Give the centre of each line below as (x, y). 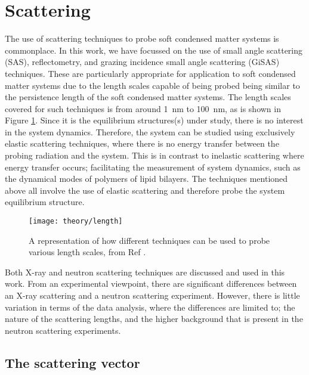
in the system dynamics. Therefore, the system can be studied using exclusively (150, 131)
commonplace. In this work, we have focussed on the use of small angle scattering (154, 50)
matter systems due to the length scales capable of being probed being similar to (152, 85)
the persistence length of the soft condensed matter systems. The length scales (148, 97)
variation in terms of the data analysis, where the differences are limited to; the (150, 307)
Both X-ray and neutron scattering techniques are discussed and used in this (145, 272)
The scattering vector (72, 362)
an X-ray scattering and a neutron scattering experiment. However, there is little (152, 295)
